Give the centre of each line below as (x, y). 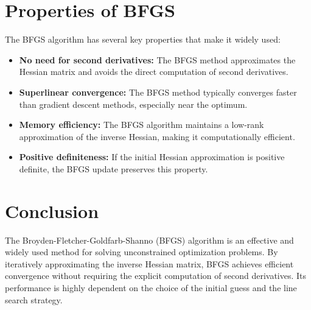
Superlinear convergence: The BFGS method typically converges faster (158, 92)
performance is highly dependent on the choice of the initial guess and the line (151, 287)
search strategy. (34, 299)
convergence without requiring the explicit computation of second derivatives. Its (156, 276)
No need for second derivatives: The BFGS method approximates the (157, 59)
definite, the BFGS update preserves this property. (114, 168)
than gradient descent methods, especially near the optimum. (133, 104)
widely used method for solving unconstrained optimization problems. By (142, 252)
